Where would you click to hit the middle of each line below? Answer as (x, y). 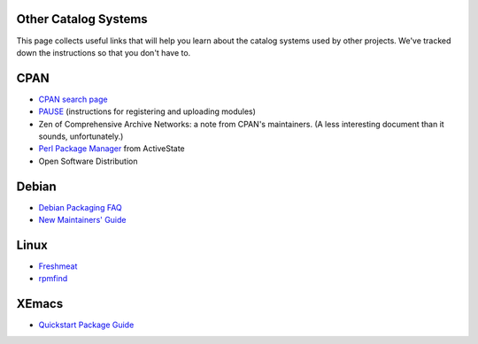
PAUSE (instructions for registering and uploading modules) (147, 111)
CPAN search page (73, 99)
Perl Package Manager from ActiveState (112, 149)
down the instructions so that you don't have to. (104, 52)
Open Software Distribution (88, 161)
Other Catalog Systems (82, 19)
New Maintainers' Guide (82, 220)
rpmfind (53, 279)
